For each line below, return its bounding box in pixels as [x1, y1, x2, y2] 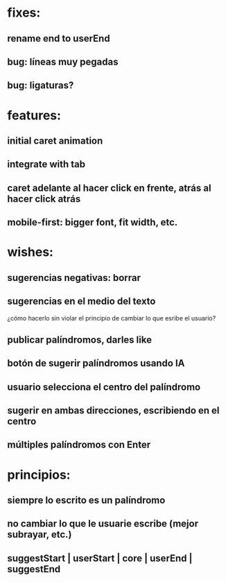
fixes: [7, 5, 41, 21]
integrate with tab [7, 158, 86, 171]
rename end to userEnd [7, 33, 110, 44]
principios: [7, 467, 71, 483]
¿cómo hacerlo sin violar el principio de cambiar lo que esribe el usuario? [7, 314, 216, 322]
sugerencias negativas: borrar [7, 272, 141, 284]
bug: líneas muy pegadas [7, 55, 119, 67]
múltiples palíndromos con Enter [7, 439, 151, 451]
